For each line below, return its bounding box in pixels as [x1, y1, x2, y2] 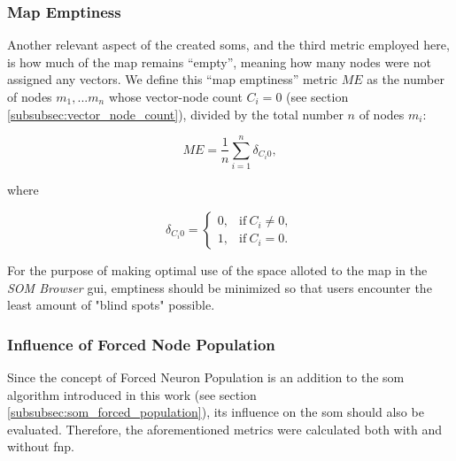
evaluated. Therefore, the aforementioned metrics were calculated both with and [7, 419, 443, 438]
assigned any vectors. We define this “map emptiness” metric [7, 70, 338, 88]
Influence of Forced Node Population [7, 333, 275, 355]
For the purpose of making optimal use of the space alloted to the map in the [7, 260, 428, 279]
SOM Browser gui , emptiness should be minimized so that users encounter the [7, 278, 432, 296]
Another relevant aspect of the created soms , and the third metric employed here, [7, 35, 450, 54]
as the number [367, 70, 444, 88]
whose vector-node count [108, 88, 243, 105]
